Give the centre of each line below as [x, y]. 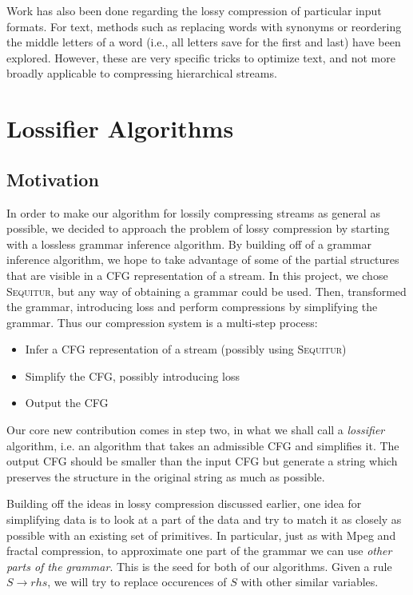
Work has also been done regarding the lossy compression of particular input [194, 10]
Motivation [53, 179]
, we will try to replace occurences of [137, 582]
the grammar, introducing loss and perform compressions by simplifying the [192, 307]
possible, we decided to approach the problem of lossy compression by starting [198, 228]
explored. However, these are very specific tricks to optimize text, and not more [201, 57]
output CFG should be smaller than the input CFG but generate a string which [202, 461]
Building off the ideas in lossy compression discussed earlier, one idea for [184, 503]
